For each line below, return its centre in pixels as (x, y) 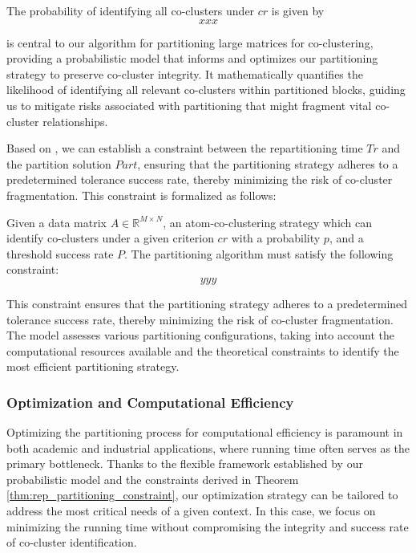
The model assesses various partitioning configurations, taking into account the (201, 335)
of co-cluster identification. (72, 542)
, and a (346, 238)
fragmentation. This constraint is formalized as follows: (141, 195)
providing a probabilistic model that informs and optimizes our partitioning (192, 58)
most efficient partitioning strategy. (93, 366)
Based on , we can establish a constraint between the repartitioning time (185, 148)
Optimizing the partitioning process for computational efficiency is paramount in (205, 432)
